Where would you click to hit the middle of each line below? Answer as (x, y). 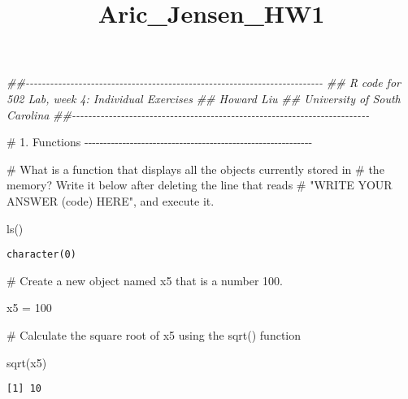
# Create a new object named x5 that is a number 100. (145, 280)
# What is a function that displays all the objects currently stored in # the (195, 169)
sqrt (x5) (27, 362)
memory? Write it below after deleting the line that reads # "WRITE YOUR (200, 185)
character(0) (41, 255)
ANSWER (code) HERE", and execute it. (111, 200)
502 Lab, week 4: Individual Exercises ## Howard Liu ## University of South (204, 98)
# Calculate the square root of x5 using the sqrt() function (154, 334)
